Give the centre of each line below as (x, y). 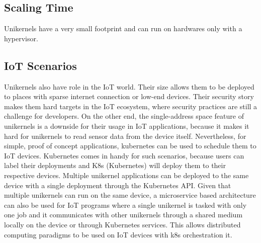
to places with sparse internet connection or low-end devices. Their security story (129, 96)
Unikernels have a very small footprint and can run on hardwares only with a (123, 28)
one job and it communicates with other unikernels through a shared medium (123, 215)
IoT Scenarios (40, 65)
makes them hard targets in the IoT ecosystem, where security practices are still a (131, 106)
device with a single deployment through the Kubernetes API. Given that (118, 185)
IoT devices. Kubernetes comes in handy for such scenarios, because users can (124, 155)
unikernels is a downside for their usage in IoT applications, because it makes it (127, 126)
